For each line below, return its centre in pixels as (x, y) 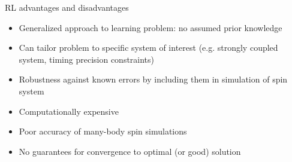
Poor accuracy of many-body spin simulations (103, 131)
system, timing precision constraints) (87, 59)
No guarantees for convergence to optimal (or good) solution (130, 151)
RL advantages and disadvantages (67, 7)
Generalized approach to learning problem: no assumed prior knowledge (150, 27)
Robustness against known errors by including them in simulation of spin (153, 79)
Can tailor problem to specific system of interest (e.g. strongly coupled (148, 48)
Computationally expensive (69, 111)
